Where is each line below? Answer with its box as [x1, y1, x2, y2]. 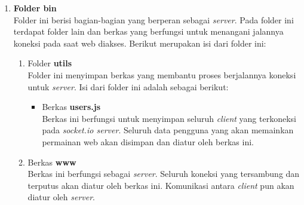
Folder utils [27, 57, 72, 69]
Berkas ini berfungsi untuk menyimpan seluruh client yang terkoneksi [42, 112, 296, 124]
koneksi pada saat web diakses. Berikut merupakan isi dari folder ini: [13, 36, 266, 49]
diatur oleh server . [27, 191, 95, 203]
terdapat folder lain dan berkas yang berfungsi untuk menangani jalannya [13, 25, 284, 38]
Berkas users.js [42, 100, 100, 113]
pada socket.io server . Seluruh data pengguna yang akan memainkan [42, 124, 294, 136]
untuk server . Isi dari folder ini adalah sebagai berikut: [27, 80, 229, 93]
